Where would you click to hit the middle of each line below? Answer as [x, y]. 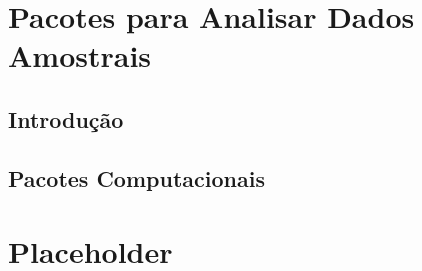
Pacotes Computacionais [136, 177]
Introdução [66, 118]
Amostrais [80, 55]
